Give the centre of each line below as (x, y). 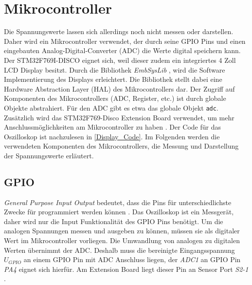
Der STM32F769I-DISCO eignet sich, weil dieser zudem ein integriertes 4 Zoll (120, 60)
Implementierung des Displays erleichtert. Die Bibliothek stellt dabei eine (113, 79)
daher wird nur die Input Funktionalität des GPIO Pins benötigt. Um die (114, 221)
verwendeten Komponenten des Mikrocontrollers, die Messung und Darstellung (121, 146)
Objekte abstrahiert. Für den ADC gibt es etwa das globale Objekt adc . (111, 107)
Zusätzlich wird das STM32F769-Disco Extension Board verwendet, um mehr (119, 117)
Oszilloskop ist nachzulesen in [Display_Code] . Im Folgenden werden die (112, 136)
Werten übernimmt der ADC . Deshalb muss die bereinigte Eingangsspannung (119, 250)
